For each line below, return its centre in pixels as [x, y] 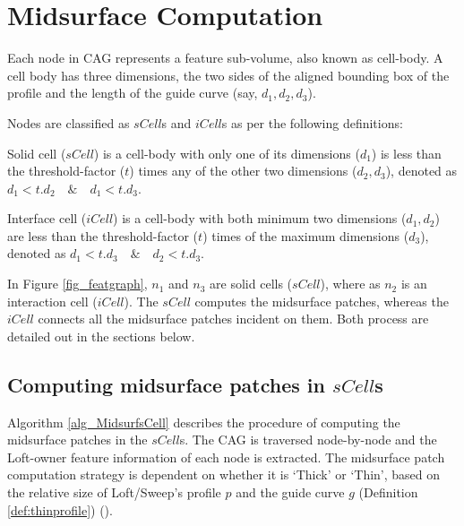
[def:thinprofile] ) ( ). [60, 509]
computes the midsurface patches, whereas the [322, 301]
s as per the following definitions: [312, 122]
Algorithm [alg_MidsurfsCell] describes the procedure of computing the [204, 422]
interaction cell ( [52, 301]
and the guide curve [290, 492]
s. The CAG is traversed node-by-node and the [308, 440]
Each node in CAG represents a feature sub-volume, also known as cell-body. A [225, 58]
